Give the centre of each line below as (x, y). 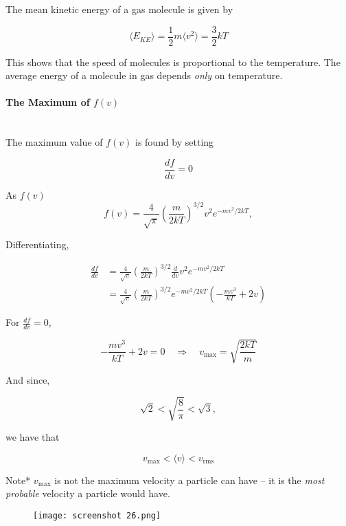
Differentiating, (37, 244)
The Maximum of (48, 102)
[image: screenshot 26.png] (97, 515)
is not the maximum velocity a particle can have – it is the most (189, 480)
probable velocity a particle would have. (88, 493)
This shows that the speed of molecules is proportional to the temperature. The (173, 62)
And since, (28, 379)
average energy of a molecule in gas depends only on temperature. (144, 75)
